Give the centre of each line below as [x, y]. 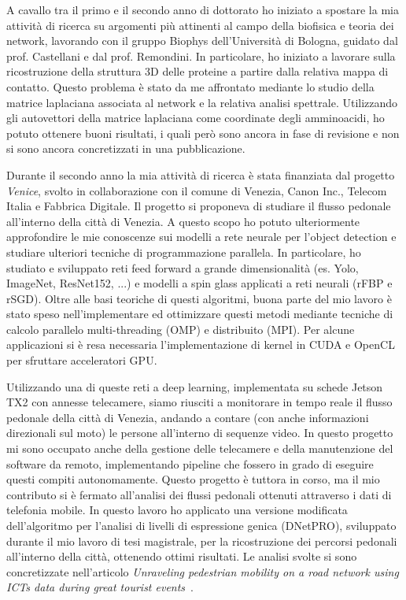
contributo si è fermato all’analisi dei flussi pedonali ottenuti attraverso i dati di [199, 494]
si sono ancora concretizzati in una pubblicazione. [126, 148]
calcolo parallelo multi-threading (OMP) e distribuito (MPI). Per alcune [181, 329]
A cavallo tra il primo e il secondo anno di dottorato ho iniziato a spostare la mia [203, 9]
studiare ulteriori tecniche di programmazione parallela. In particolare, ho [184, 252]
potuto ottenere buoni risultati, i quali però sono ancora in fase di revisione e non [203, 133]
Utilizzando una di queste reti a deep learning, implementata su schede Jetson [195, 386]
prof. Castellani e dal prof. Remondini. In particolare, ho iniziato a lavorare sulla [201, 56]
